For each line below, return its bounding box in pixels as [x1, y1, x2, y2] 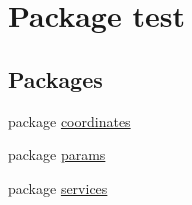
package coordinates [8, 110, 131, 131]
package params [8, 144, 106, 165]
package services [8, 177, 108, 198]
